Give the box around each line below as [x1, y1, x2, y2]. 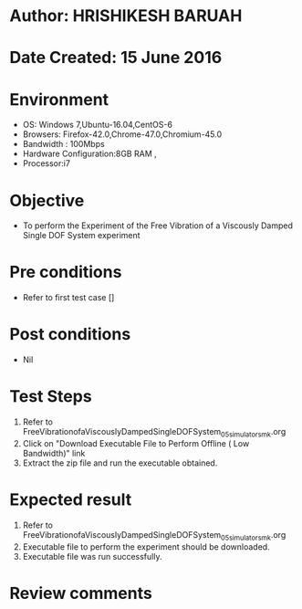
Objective [9, 190, 85, 211]
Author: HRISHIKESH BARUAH [9, 5, 243, 26]
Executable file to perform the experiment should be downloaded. [22, 541, 271, 552]
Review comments [9, 583, 152, 604]
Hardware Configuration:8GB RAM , [22, 148, 157, 160]
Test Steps [9, 386, 93, 407]
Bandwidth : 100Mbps [22, 139, 105, 150]
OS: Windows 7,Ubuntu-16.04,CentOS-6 [22, 120, 173, 131]
